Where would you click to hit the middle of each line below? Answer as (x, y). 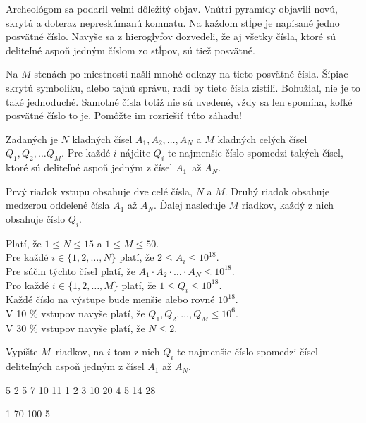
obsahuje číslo (36, 218)
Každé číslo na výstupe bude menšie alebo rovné (110, 299)
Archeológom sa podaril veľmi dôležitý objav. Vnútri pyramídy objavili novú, (172, 8)
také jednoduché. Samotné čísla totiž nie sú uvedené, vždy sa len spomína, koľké (179, 101)
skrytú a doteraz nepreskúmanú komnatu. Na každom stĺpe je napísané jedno (173, 22)
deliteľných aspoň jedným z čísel (75, 366)
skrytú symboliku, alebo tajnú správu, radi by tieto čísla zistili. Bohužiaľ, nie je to (183, 87)
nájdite (135, 153)
